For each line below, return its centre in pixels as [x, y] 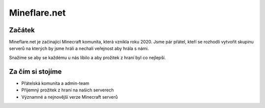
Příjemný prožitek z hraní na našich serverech [67, 90]
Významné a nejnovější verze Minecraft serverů [69, 97]
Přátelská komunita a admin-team [55, 83]
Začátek [22, 30]
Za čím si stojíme [35, 72]
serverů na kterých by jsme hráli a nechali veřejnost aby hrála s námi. [79, 48]
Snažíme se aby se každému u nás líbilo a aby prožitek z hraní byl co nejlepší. [88, 57]
